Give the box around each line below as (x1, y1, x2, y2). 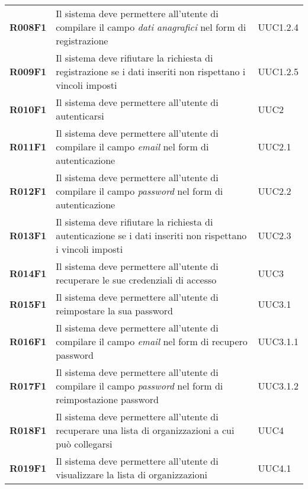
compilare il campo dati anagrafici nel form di (56, 20, 246, 34)
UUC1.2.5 (258, 65, 299, 78)
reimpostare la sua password (56, 304, 174, 317)
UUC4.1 (258, 461, 291, 475)
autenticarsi (56, 109, 104, 123)
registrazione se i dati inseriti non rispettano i (56, 65, 246, 78)
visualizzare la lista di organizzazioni (56, 468, 208, 481)
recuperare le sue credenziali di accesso (56, 273, 217, 287)
